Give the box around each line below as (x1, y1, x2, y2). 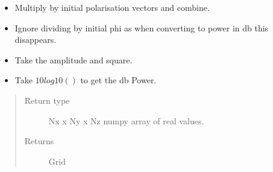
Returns (24, 135, 54, 147)
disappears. (14, 33, 57, 46)
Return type (24, 94, 70, 106)
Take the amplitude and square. (14, 53, 133, 66)
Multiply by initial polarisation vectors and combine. (14, 1, 210, 13)
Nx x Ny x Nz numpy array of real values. (48, 114, 204, 127)
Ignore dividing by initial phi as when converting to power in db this (14, 21, 269, 34)
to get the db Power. (80, 74, 157, 86)
